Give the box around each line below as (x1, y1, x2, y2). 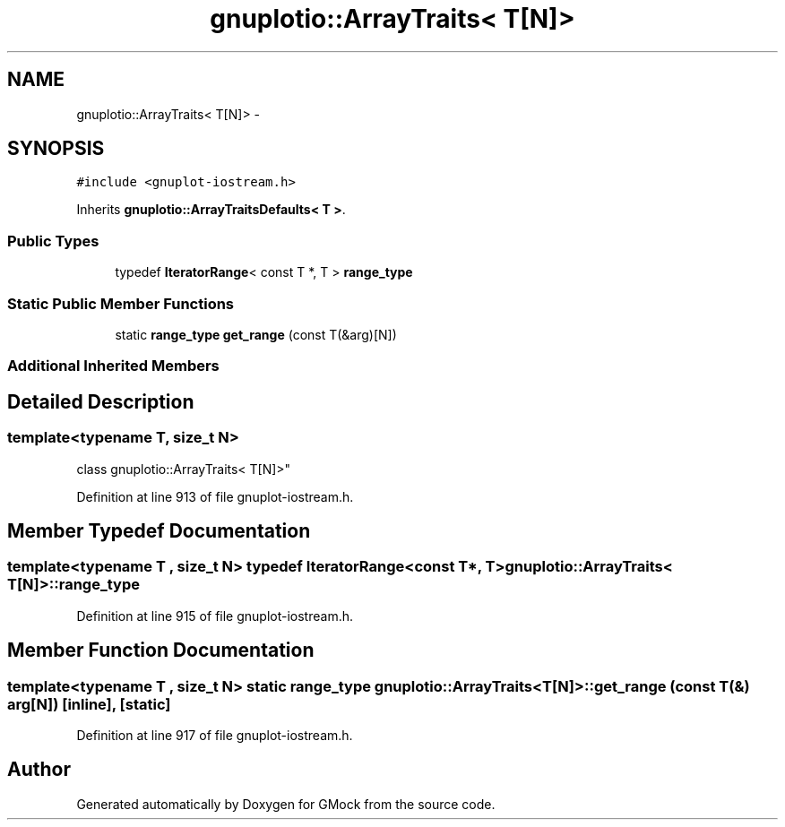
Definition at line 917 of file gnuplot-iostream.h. (76, 727, 353, 743)
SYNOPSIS (7, 137, 105, 160)
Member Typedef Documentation (7, 519, 311, 542)
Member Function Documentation (7, 639, 315, 662)
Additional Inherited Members (7, 357, 220, 375)
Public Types (7, 231, 99, 250)
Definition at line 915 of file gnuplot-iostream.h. (76, 607, 353, 624)
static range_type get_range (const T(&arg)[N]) (115, 326, 397, 342)
